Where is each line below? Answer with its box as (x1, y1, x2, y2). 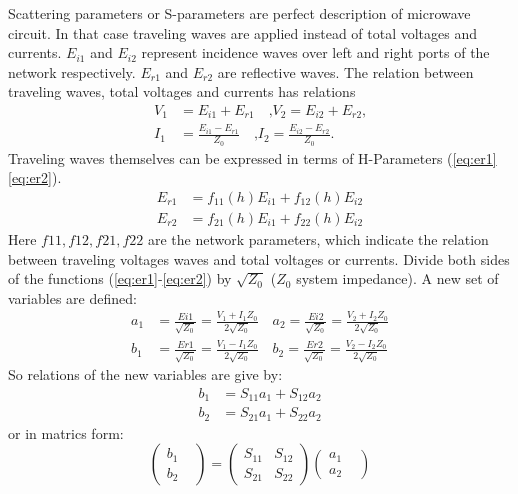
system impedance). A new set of (296, 268, 499, 289)
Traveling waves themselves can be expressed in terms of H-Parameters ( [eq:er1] (8, 147, 497, 168)
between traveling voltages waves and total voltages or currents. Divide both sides (8, 248, 510, 269)
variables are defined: (8, 287, 137, 308)
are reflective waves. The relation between (217, 61, 474, 82)
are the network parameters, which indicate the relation (147, 228, 489, 249)
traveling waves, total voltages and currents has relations (8, 81, 356, 102)
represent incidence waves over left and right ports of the (141, 42, 490, 63)
